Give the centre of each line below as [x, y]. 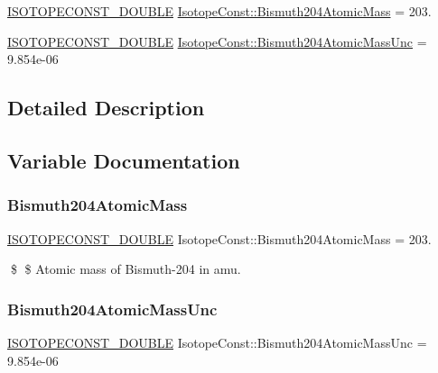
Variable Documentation [124, 160]
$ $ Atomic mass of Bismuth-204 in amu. [126, 269]
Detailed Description [106, 108]
